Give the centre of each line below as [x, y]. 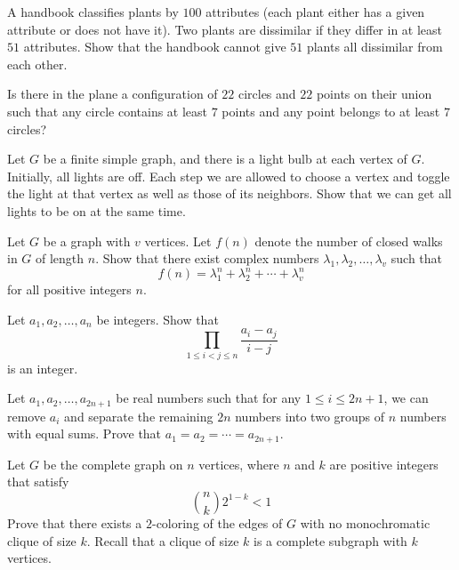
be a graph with [87, 241]
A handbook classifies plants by [93, 12]
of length [60, 258]
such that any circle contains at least [108, 111]
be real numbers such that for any [209, 398]
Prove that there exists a [75, 522]
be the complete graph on [113, 464]
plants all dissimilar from [374, 47]
